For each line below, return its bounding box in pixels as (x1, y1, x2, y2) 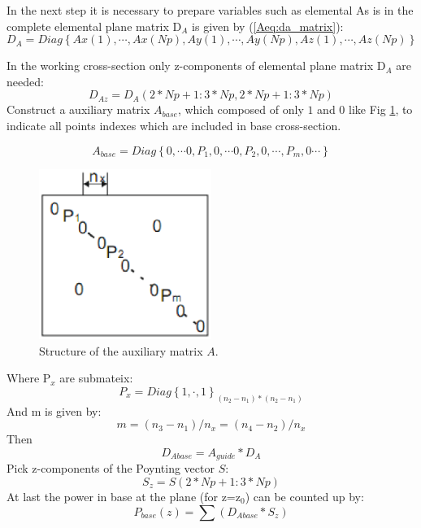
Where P (7, 369, 51, 386)
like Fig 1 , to (349, 101, 413, 118)
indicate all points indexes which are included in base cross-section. (7, 116, 341, 133)
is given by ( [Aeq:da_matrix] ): (192, 17, 344, 34)
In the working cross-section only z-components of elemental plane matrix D (7, 57, 386, 74)
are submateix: (59, 369, 133, 386)
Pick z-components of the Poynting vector (7, 460, 215, 477)
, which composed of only (177, 101, 304, 118)
